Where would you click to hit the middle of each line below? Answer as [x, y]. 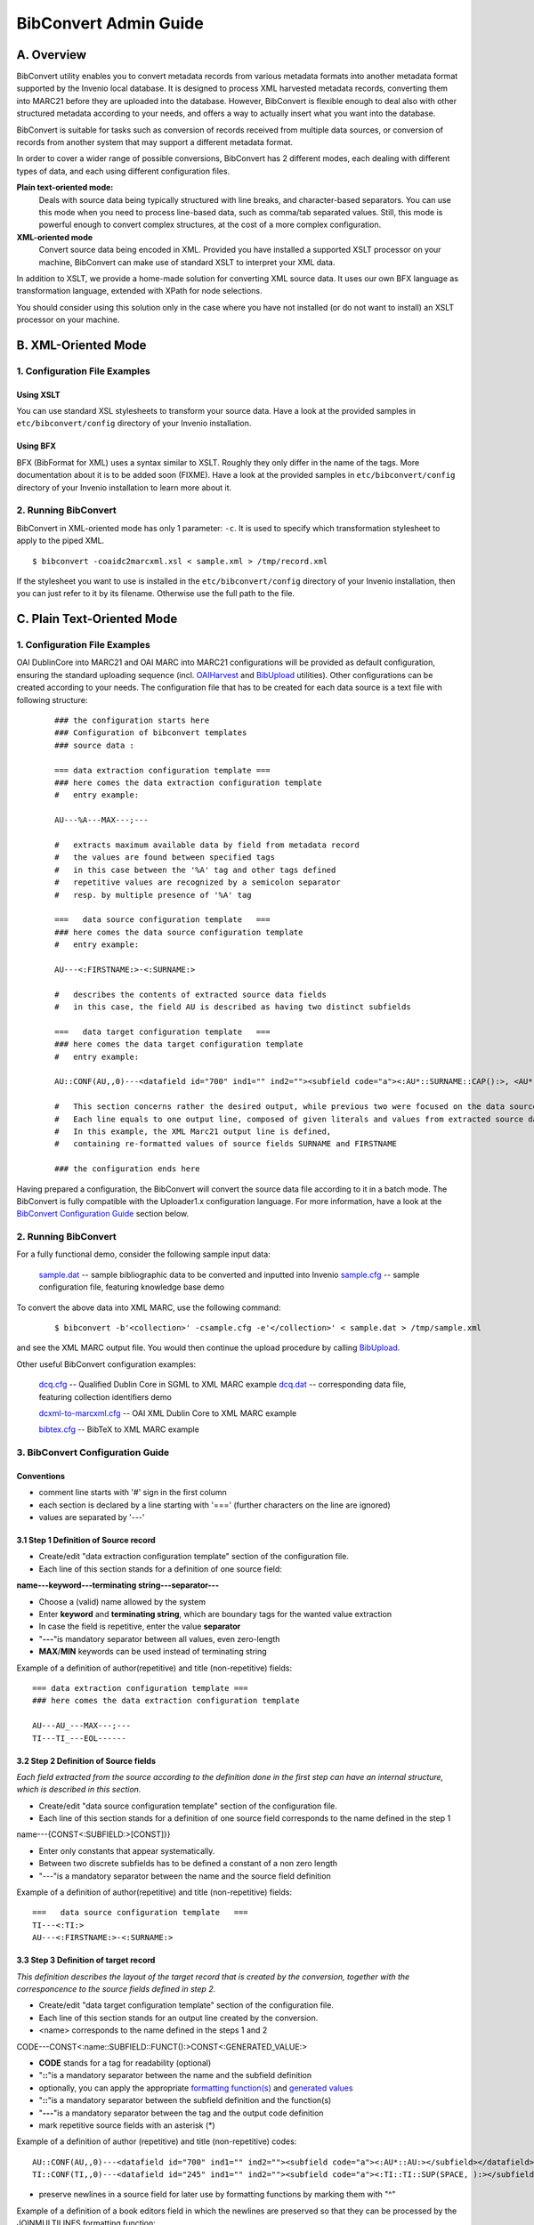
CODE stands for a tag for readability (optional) [125, 2063]
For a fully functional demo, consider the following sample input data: [143, 1254]
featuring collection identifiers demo [105, 1396]
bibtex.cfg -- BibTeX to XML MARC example [119, 1429]
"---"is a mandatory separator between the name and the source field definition [185, 1876]
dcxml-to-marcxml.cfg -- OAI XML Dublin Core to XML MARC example [168, 1413]
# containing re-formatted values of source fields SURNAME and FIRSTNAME [226, 1144]
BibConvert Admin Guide [110, 23]
